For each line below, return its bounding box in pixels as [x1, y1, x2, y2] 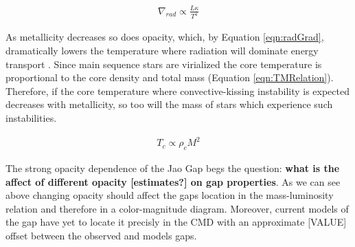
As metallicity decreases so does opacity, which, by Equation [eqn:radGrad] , [5, 30, 324, 44]
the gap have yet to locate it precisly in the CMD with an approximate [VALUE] [5, 215, 347, 229]
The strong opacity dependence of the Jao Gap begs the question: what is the [5, 160, 340, 175]
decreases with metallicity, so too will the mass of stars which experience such [5, 97, 333, 111]
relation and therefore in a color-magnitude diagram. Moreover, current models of [5, 201, 349, 215]
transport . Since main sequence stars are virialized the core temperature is [5, 56, 322, 71]
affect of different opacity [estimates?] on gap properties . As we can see [5, 174, 341, 189]
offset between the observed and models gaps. [5, 228, 197, 242]
